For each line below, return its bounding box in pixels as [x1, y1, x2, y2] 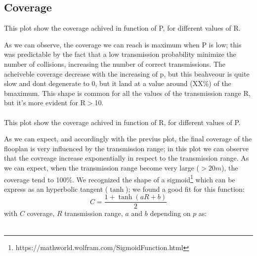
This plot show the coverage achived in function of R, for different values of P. [4, 117, 241, 127]
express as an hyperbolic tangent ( [4, 183, 108, 194]
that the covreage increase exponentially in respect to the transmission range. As [4, 153, 249, 163]
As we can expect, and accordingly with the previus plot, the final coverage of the [4, 133, 252, 144]
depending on [150, 208, 191, 218]
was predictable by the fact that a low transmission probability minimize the [4, 49, 236, 59]
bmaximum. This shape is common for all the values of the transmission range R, [4, 87, 251, 98]
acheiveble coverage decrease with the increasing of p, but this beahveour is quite [4, 68, 250, 79]
